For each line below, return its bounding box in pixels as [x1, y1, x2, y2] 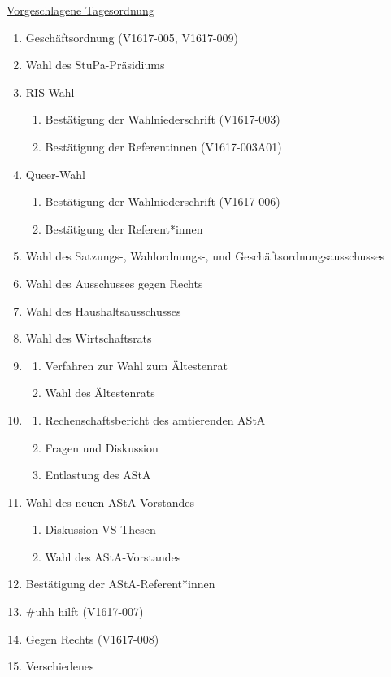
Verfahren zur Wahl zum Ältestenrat [45, 356, 228, 373]
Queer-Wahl [25, 165, 85, 182]
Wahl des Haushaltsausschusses [25, 302, 181, 319]
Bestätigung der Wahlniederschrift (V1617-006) [45, 193, 280, 210]
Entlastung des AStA [45, 466, 151, 483]
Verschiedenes [25, 657, 94, 675]
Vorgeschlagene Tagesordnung [7, 2, 154, 18]
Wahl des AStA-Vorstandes [45, 548, 181, 565]
